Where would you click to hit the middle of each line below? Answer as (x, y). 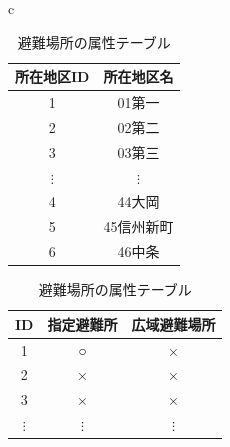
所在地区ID (52, 76)
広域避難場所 (173, 323)
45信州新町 (138, 226)
